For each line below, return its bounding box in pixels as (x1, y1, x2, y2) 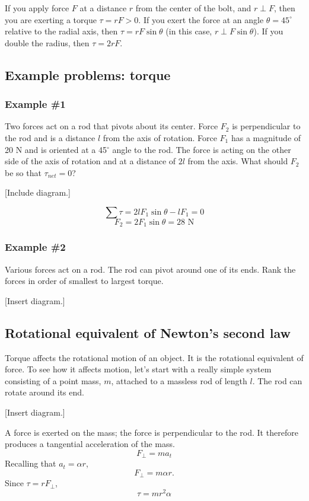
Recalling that (5, 457, 56, 470)
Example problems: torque (5, 65, 171, 84)
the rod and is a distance (5, 131, 95, 143)
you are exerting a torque (5, 13, 97, 25)
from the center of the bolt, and (135, 2, 251, 14)
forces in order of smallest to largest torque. (5, 275, 164, 287)
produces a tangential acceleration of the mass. (5, 438, 175, 450)
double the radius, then (5, 36, 90, 49)
